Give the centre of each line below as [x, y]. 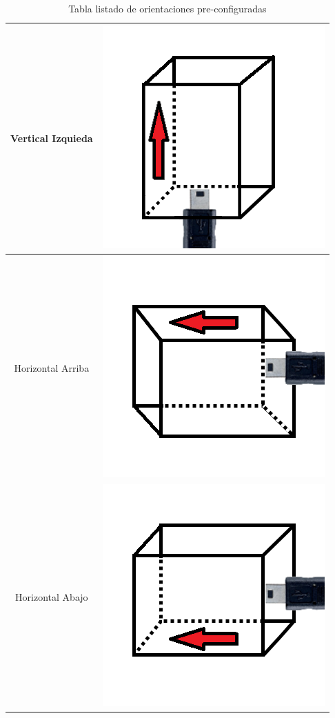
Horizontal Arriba [52, 367]
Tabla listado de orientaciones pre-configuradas [167, 8]
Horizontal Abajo [52, 596]
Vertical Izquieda [52, 138]
